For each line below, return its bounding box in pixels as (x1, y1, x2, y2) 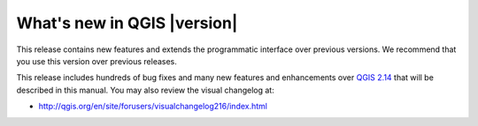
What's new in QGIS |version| (16, 13, 238, 33)
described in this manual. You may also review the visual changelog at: (16, 85, 274, 95)
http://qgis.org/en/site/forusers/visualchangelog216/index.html (38, 101, 267, 112)
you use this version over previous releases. (16, 56, 177, 66)
